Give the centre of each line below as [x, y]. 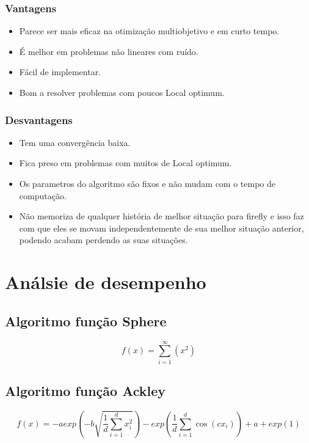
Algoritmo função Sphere [86, 320]
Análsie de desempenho [106, 282]
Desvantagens [39, 119]
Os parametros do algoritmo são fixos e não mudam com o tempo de [147, 183]
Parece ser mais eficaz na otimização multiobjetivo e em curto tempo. [149, 31]
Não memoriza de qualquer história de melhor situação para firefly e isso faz [162, 216]
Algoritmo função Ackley [85, 391]
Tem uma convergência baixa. [75, 142]
